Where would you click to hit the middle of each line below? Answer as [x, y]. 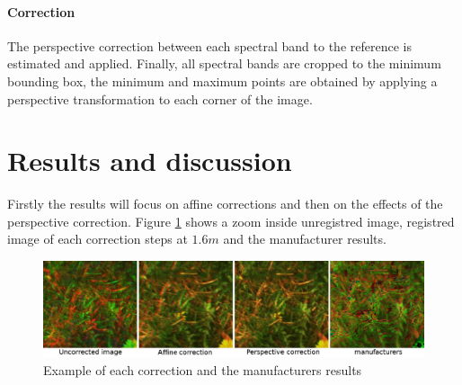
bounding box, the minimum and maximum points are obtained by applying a [222, 81]
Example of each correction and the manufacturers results [203, 369]
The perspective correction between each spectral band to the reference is [209, 45]
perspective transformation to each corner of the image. [160, 98]
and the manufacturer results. [305, 239]
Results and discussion [150, 161]
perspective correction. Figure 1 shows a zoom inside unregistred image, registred [231, 221]
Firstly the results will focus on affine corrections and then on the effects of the [225, 204]
